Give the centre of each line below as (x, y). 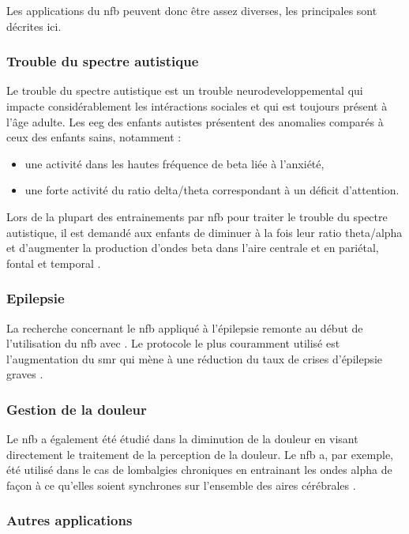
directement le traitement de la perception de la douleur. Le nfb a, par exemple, (200, 454)
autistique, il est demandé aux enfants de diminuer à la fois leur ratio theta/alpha (204, 232)
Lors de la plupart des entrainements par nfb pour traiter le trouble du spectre (197, 216)
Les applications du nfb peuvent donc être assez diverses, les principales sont (192, 10)
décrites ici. (34, 26)
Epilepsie (36, 298)
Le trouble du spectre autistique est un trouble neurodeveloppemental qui (185, 90)
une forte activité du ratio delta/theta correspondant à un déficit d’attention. (212, 190)
